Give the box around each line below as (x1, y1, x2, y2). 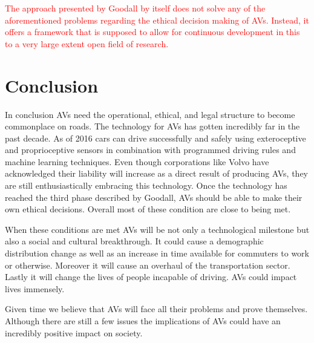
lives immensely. (5, 282, 65, 295)
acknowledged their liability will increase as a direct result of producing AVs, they (5, 167, 309, 180)
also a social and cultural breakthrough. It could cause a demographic (5, 235, 264, 247)
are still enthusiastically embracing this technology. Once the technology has (5, 179, 287, 192)
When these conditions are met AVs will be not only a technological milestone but (5, 223, 310, 235)
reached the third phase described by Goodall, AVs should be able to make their (5, 191, 303, 203)
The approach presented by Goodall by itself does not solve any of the (5, 2, 266, 14)
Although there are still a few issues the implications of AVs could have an (5, 315, 281, 327)
